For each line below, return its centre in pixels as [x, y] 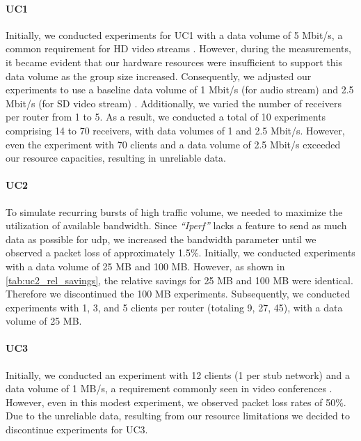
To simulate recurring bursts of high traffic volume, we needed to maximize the [174, 211]
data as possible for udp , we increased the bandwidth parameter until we [161, 239]
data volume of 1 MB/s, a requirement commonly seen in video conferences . [169, 388]
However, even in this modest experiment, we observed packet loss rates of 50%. [176, 402]
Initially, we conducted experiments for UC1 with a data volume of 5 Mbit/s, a [174, 34]
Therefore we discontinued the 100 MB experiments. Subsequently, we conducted [178, 294]
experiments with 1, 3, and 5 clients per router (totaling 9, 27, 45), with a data [174, 307]
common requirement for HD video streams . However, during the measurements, [178, 48]
